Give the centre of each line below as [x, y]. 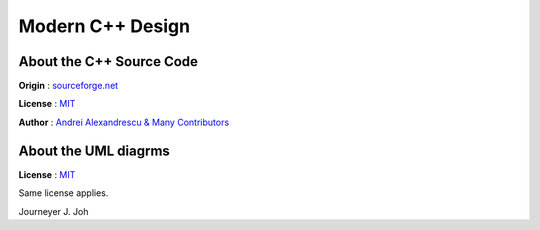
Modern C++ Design [104, 26]
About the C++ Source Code [108, 61]
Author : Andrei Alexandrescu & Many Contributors [124, 122]
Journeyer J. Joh [53, 211]
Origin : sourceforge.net [68, 86]
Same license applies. [63, 193]
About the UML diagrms [94, 150]
